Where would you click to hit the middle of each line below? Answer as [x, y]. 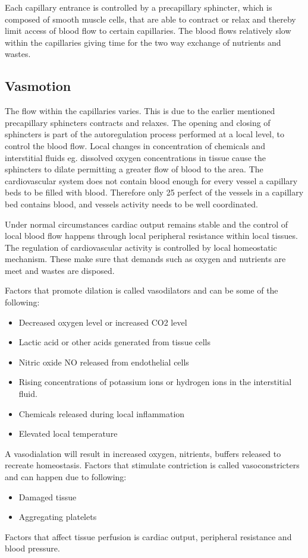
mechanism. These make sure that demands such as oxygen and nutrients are [145, 259]
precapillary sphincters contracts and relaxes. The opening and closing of [138, 122]
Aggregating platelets [58, 517]
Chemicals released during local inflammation [102, 413]
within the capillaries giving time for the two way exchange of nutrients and [143, 42]
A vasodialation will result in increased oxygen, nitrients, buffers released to [143, 453]
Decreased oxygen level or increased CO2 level [103, 322]
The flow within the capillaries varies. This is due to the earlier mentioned [140, 111]
